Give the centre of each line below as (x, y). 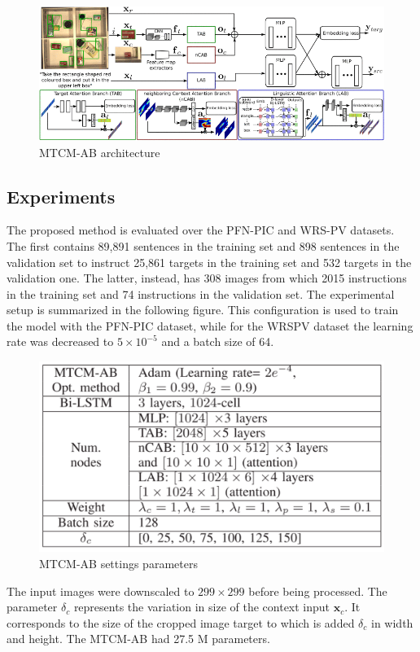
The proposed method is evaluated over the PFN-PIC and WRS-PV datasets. (201, 230)
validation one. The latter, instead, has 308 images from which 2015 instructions (207, 278)
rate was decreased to (60, 341)
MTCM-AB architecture (100, 152)
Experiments (61, 196)
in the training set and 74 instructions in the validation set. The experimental (201, 293)
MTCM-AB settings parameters (118, 564)
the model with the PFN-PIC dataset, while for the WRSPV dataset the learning (210, 325)
